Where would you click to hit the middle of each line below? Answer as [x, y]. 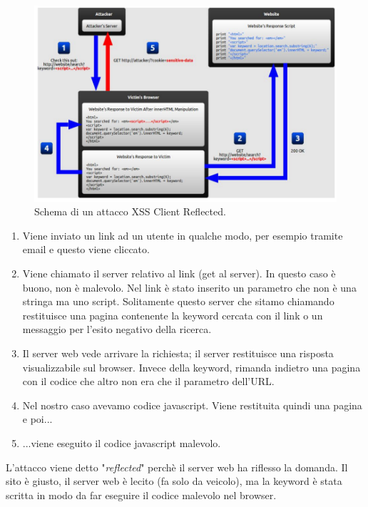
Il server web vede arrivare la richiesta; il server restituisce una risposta [178, 353]
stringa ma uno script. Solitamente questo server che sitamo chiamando [178, 301]
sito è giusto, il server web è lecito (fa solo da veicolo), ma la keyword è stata [174, 481]
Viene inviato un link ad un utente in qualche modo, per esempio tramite [183, 235]
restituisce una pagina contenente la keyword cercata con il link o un [173, 315]
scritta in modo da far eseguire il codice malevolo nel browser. [141, 495]
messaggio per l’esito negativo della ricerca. [117, 329]
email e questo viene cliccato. [86, 249]
